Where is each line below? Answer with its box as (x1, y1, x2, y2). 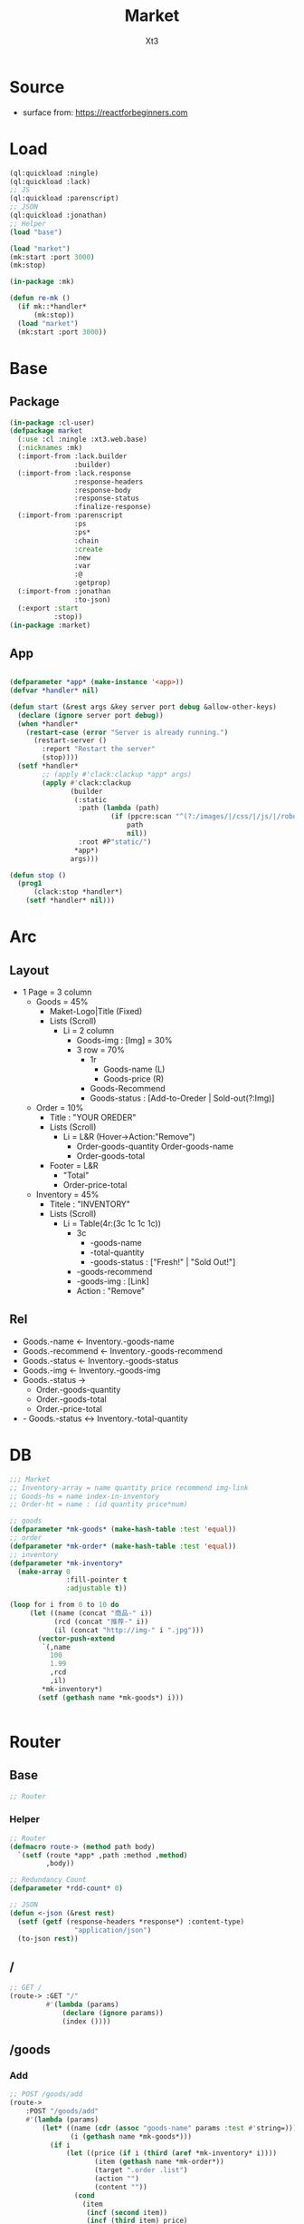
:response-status (73, 494, 140, 504)
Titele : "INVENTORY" (49, 1199, 131, 1210)
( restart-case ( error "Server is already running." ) (25, 728, 229, 737)
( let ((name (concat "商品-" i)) (29, 1609, 153, 1618)
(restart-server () (33, 736, 107, 745)
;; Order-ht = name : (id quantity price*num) (9, 1500, 188, 1509)
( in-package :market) (9, 621, 91, 630)
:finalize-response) (73, 503, 152, 512)
